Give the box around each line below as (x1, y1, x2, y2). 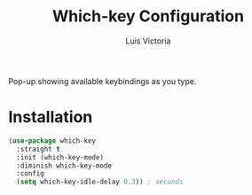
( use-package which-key (8, 136, 97, 145)
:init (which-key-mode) (16, 152, 104, 161)
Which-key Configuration (51, 6, 245, 27)
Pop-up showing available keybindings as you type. (8, 75, 197, 86)
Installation (8, 107, 93, 128)
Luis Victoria (125, 35, 171, 46)
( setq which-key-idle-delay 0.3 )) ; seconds (16, 177, 184, 187)
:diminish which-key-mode (16, 161, 113, 170)
